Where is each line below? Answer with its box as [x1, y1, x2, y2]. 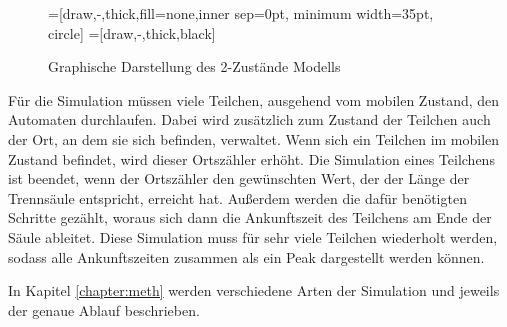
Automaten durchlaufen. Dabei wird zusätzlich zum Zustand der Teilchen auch [8, 109, 491, 130]
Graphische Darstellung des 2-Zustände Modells [48, 56, 341, 77]
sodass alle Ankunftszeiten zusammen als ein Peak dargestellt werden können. [8, 246, 485, 267]
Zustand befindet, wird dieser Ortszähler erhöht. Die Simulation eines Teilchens [8, 148, 495, 169]
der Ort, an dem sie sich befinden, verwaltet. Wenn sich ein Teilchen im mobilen [8, 128, 500, 149]
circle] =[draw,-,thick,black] [48, 22, 216, 43]
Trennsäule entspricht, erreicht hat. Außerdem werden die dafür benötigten [8, 187, 467, 208]
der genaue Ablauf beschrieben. [8, 299, 200, 320]
